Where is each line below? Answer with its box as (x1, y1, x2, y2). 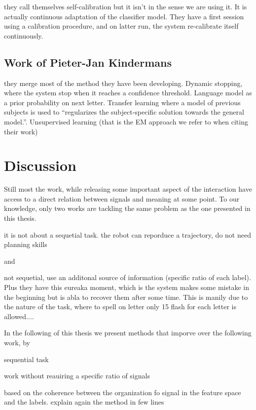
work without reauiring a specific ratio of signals (4, 370, 150, 381)
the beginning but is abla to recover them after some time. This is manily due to (4, 291, 248, 302)
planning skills (4, 239, 47, 249)
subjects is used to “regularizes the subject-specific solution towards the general (4, 107, 244, 117)
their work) (4, 126, 38, 136)
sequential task (4, 354, 49, 364)
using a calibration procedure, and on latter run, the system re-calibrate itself (4, 21, 239, 31)
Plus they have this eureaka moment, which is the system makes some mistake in (4, 282, 249, 292)
